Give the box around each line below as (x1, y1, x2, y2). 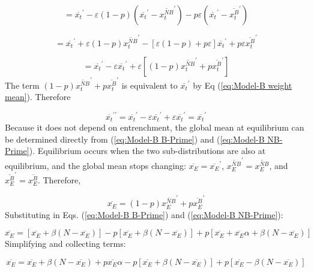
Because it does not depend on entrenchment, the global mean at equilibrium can (5, 121, 304, 134)
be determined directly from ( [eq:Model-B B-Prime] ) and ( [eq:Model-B (5, 132, 265, 145)
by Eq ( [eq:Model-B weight (193, 78, 292, 91)
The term (5, 78, 40, 91)
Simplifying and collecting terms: (5, 237, 126, 250)
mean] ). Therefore (5, 90, 71, 103)
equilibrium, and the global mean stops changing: (5, 159, 187, 171)
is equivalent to (121, 78, 178, 91)
